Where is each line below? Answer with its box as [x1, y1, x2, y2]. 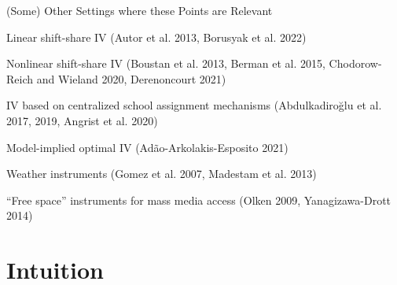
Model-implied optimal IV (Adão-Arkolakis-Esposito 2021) [6, 139, 289, 155]
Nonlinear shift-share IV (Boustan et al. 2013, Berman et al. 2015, [6, 55, 325, 72]
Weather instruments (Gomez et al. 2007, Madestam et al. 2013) [6, 165, 317, 182]
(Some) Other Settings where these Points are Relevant [6, 2, 273, 18]
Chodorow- [329, 55, 382, 72]
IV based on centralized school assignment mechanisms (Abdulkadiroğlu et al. [6, 97, 382, 113]
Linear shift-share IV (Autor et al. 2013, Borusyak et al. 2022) [6, 28, 307, 45]
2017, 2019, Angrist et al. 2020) [6, 112, 158, 128]
